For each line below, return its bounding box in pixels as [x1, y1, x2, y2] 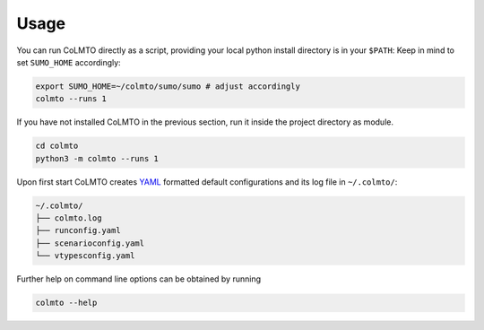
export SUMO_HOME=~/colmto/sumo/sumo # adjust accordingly [35, 81, 300, 91]
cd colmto [35, 141, 79, 152]
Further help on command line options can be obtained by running [16, 274, 262, 284]
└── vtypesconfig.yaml [35, 251, 135, 261]
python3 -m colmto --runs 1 [35, 153, 159, 163]
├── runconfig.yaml [35, 225, 121, 236]
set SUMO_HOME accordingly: [16, 56, 121, 67]
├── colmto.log [35, 213, 102, 223]
